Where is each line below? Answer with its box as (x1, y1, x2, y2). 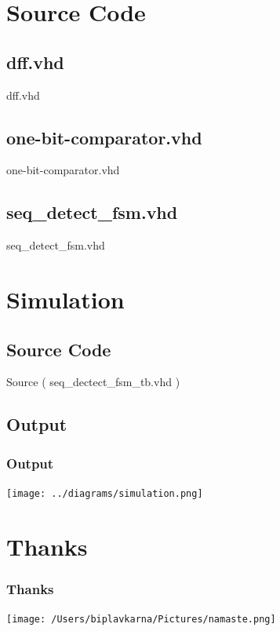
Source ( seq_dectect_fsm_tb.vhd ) (6, 374, 180, 390)
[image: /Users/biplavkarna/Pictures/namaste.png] (6, 614, 276, 626)
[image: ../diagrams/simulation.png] (6, 487, 203, 499)
